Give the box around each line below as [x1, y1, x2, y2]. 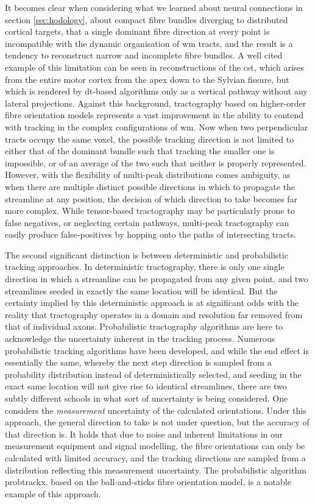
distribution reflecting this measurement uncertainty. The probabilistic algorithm [5, 463, 306, 476]
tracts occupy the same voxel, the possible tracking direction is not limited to [5, 132, 294, 145]
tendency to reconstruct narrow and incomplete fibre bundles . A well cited [5, 49, 283, 62]
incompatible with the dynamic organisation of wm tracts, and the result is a [5, 37, 293, 49]
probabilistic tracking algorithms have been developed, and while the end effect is [5, 344, 309, 357]
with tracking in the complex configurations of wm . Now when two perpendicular [5, 120, 308, 133]
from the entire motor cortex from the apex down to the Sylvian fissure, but [5, 73, 289, 85]
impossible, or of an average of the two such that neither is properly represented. [5, 156, 306, 169]
